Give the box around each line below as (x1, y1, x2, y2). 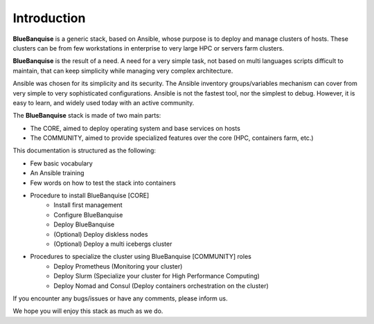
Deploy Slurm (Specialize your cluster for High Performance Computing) (53, 272, 260, 280)
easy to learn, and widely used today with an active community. (12, 98, 195, 107)
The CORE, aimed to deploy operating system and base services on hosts (30, 124, 240, 132)
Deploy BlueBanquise (53, 220, 115, 228)
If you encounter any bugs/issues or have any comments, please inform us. (12, 294, 228, 303)
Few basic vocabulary (30, 159, 93, 168)
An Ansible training (30, 169, 84, 177)
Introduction (12, 10, 86, 26)
